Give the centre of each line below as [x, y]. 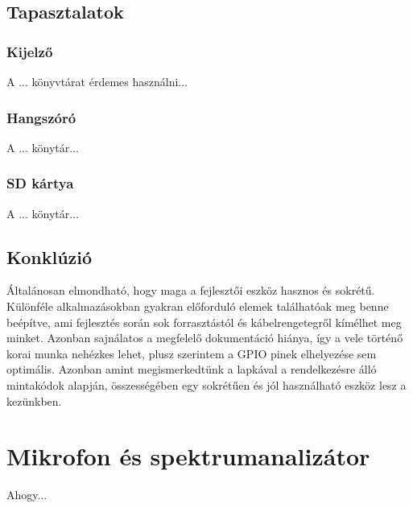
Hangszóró [41, 117]
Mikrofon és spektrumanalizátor [188, 456]
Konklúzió [50, 256]
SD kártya [40, 183]
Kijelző [30, 51]
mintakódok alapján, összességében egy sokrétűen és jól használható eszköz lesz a [206, 384]
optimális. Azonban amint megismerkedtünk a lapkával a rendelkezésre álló [192, 369]
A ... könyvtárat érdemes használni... [97, 81]
